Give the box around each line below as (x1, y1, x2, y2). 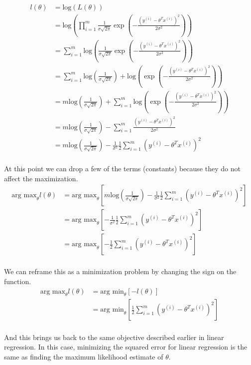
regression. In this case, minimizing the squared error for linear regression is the (4, 342, 248, 352)
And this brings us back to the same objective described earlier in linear (4, 332, 224, 342)
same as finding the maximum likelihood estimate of (4, 351, 163, 362)
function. (4, 276, 31, 287)
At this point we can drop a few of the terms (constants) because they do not (4, 163, 241, 174)
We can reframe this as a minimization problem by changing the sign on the (4, 266, 237, 277)
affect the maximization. (4, 173, 78, 183)
